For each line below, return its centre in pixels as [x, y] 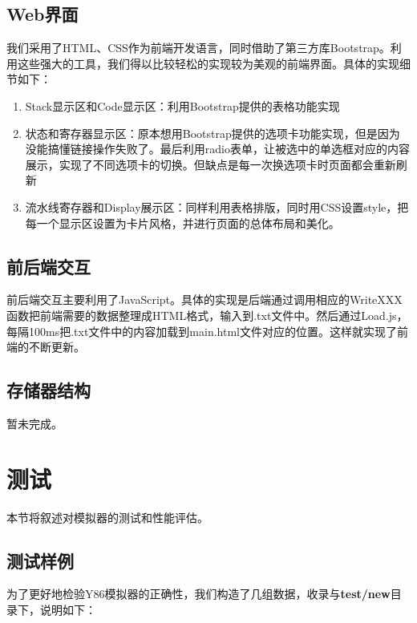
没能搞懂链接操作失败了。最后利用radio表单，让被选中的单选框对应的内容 [217, 149]
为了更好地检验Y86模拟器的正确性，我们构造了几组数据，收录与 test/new [198, 594]
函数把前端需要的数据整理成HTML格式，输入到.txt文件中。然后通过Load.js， [207, 315]
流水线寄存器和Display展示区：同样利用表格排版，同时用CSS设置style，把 [217, 206]
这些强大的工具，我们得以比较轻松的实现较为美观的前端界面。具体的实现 [208, 63]
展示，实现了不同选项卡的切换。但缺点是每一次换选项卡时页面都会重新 [211, 164]
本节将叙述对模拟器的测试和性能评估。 [107, 517]
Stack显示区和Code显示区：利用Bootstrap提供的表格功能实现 [182, 105]
